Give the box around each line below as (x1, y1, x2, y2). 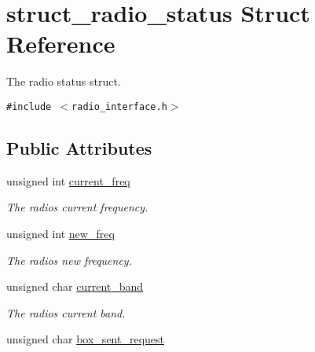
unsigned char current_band (6, 278, 144, 295)
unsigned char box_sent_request (6, 331, 164, 347)
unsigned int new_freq (6, 225, 115, 241)
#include (6, 101, 52, 112)
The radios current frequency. (6, 199, 148, 215)
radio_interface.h (71, 101, 167, 112)
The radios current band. (6, 304, 126, 321)
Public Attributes (6, 135, 152, 159)
